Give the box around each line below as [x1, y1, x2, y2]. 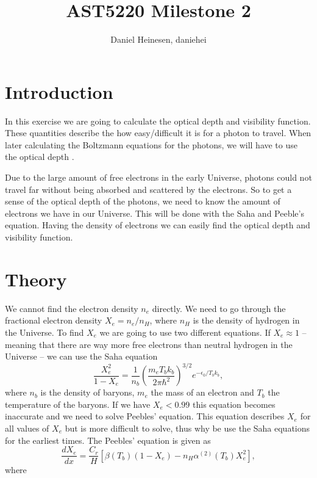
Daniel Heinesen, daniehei [110, 33, 207, 46]
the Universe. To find [5, 325, 84, 338]
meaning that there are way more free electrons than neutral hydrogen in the [5, 338, 293, 350]
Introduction [5, 79, 113, 104]
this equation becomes [193, 397, 276, 410]
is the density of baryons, [40, 386, 135, 399]
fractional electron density [5, 314, 102, 327]
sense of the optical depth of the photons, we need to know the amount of [5, 195, 280, 208]
